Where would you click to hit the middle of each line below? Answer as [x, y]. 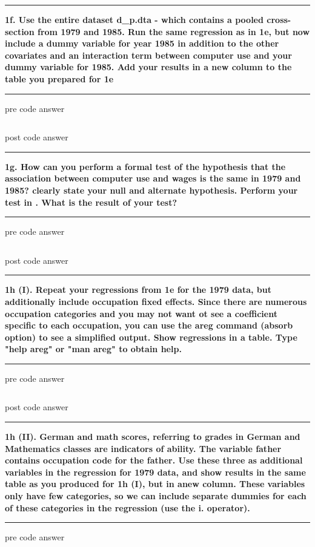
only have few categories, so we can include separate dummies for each [156, 496]
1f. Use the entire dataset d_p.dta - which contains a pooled [134, 19]
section [20, 31]
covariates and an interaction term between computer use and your [148, 55]
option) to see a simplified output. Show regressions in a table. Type [151, 337]
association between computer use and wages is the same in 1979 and [153, 178]
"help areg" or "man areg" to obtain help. [93, 349]
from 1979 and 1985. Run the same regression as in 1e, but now [174, 31]
